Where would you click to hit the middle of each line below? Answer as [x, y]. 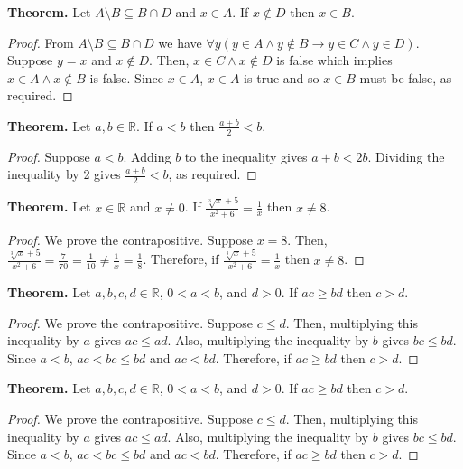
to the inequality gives [246, 156]
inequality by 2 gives [64, 174]
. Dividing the [406, 156]
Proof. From [41, 42]
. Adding [147, 156]
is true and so [282, 77]
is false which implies [334, 60]
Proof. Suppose [49, 156]
